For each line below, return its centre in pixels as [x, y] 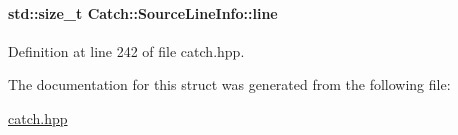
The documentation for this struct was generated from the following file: [229, 84]
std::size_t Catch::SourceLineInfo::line [143, 12]
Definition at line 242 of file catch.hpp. [126, 50]
